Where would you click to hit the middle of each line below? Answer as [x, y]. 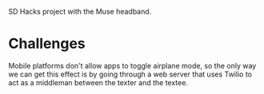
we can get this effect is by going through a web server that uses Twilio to [130, 74]
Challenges [47, 44]
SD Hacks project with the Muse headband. [80, 12]
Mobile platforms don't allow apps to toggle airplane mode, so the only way [132, 65]
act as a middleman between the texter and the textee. [98, 82]
